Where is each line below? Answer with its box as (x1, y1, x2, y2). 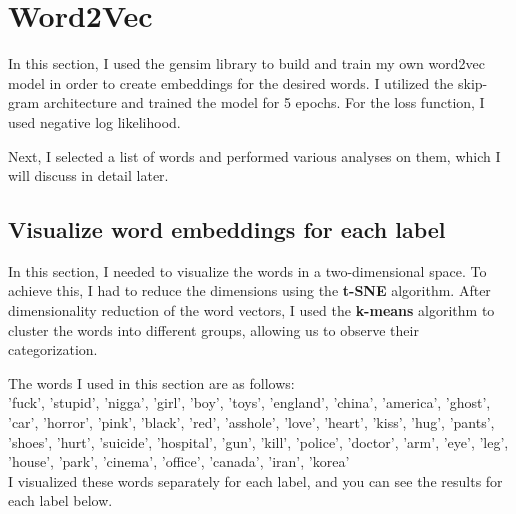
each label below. (8, 490, 113, 511)
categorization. (8, 339, 98, 360)
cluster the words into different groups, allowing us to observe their (8, 319, 419, 340)
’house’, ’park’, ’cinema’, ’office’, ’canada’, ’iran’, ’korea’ (8, 451, 350, 472)
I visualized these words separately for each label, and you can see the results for (8, 470, 503, 491)
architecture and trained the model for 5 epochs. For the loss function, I (43, 92, 485, 113)
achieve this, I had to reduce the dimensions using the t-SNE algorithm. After (8, 280, 491, 301)
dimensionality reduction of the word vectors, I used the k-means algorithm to (8, 300, 495, 321)
